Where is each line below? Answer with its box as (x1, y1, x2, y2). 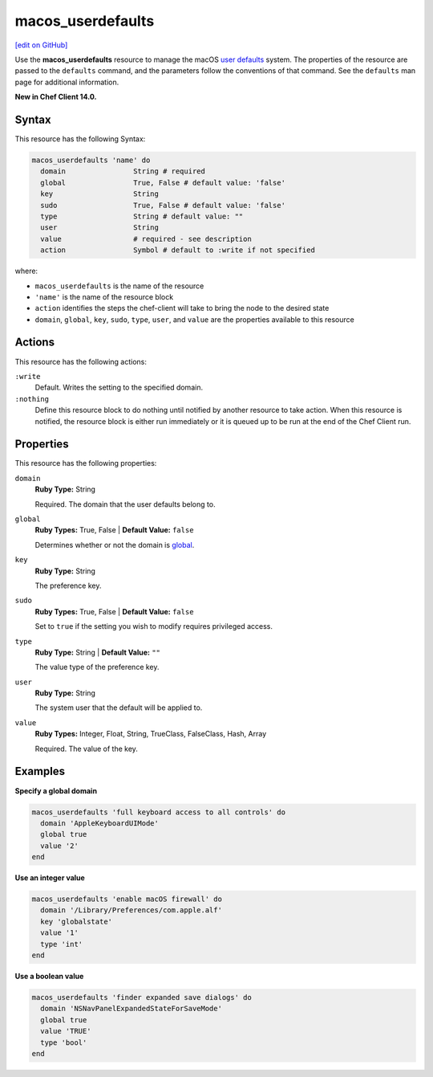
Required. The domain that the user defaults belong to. (34, 499, 216, 509)
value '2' (40, 841, 79, 851)
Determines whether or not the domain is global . (34, 540, 195, 549)
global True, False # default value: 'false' (40, 177, 286, 187)
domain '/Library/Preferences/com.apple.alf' (40, 906, 222, 915)
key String (40, 190, 160, 198)
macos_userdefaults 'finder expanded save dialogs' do (31, 993, 252, 1002)
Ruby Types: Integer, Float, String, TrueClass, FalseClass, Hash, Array (34, 729, 267, 739)
